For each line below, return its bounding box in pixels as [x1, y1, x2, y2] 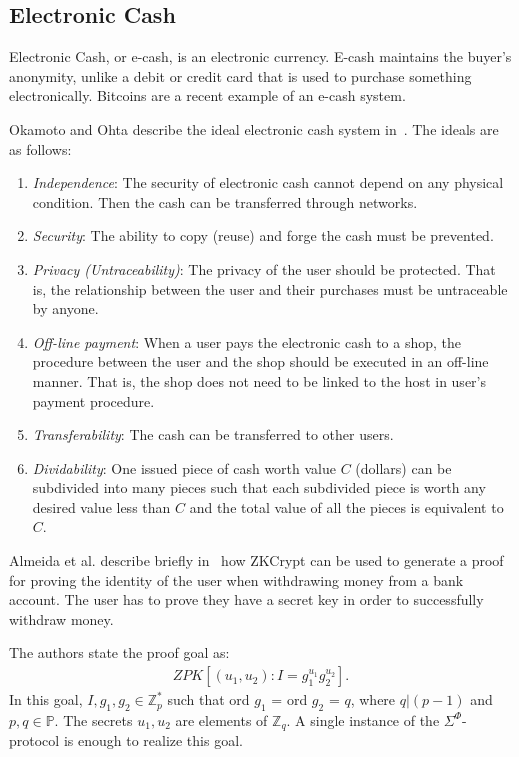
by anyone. [32, 298, 99, 319]
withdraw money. [9, 608, 114, 629]
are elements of [175, 709, 268, 730]
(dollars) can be [355, 457, 452, 478]
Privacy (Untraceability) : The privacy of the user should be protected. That [32, 258, 496, 279]
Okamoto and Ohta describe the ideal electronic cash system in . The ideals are [9, 118, 499, 139]
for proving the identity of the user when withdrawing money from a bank [9, 569, 464, 590]
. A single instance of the [286, 709, 440, 730]
